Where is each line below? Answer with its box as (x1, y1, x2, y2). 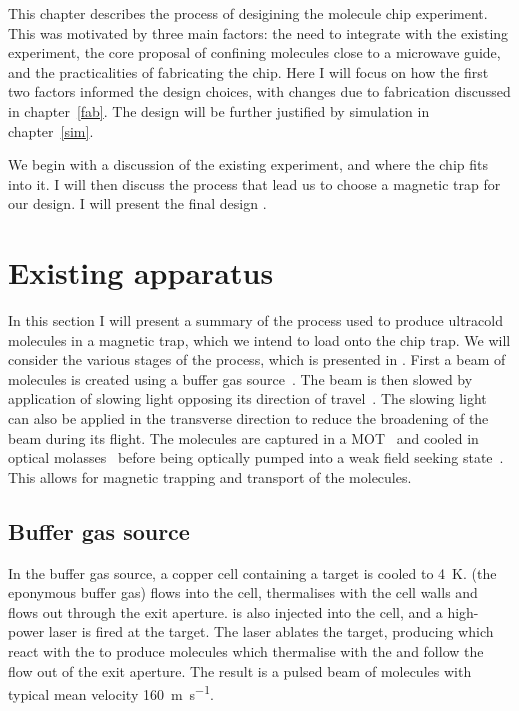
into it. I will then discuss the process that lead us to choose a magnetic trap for (8, 173, 501, 194)
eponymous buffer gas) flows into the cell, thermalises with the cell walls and (8, 582, 478, 603)
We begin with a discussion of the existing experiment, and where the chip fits (8, 154, 488, 175)
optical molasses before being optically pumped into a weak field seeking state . (8, 447, 504, 468)
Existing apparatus (8, 252, 274, 293)
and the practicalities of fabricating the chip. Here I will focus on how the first (8, 61, 489, 82)
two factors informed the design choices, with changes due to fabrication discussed (8, 81, 511, 102)
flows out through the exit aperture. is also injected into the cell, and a (8, 601, 443, 622)
